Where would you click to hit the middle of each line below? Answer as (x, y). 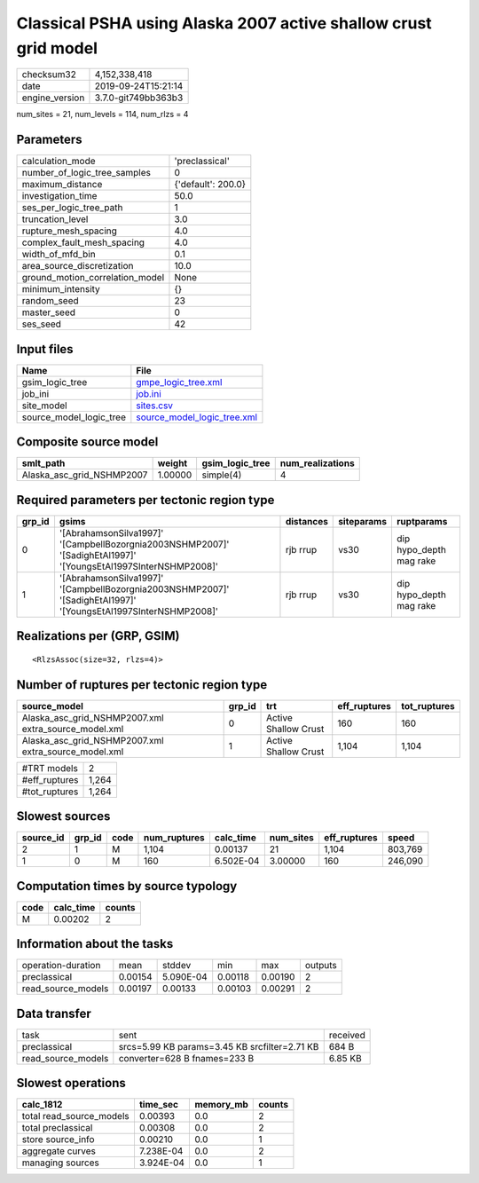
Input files (45, 349)
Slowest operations (71, 1083)
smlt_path (43, 463)
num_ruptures (174, 838)
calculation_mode (59, 162)
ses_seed (42, 324)
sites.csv (154, 406)
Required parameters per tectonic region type (145, 500)
